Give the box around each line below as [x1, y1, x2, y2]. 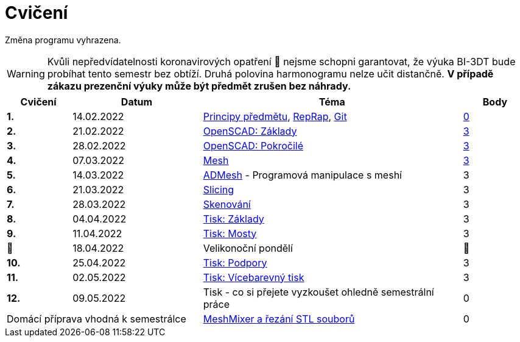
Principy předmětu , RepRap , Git [203, 110, 347, 123]
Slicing [203, 183, 234, 196]
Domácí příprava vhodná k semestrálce [7, 312, 186, 325]
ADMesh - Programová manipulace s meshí [203, 168, 402, 181]
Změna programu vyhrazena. [5, 34, 121, 45]
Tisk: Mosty [203, 227, 257, 240]
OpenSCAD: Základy [203, 124, 297, 137]
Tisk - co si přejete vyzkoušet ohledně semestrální [203, 285, 434, 298]
